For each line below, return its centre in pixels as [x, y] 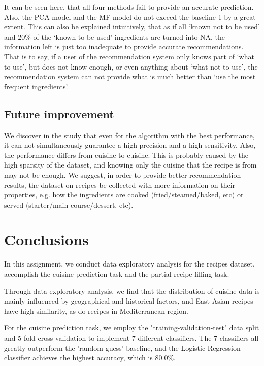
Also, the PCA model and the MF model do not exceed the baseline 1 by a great [130, 16]
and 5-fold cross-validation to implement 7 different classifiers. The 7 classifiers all [131, 337]
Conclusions [46, 239]
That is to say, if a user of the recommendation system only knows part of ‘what [129, 56]
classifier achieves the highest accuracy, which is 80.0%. [90, 358]
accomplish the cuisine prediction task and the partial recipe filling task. [117, 274]
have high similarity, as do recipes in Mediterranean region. [96, 310]
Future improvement [59, 113]
